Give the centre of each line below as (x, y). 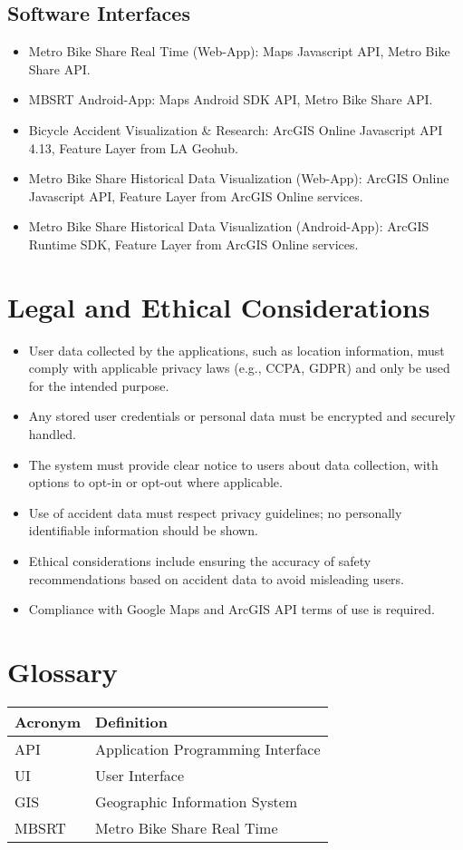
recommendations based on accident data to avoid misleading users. (217, 578)
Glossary (63, 671)
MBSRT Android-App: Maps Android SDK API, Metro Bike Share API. (231, 99)
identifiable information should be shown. (143, 530)
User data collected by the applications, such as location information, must (236, 350)
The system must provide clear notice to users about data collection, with (233, 464)
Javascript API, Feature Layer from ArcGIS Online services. (196, 195)
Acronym (48, 721)
